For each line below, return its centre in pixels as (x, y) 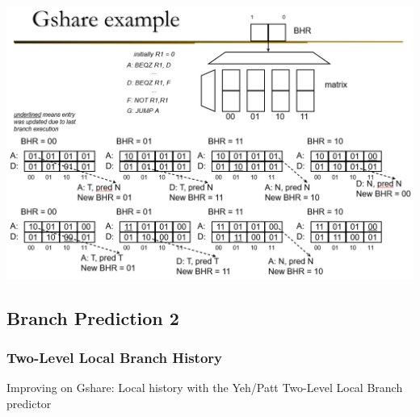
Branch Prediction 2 (93, 317)
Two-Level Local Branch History (115, 357)
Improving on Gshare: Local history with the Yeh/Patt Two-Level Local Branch (205, 388)
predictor (29, 403)
